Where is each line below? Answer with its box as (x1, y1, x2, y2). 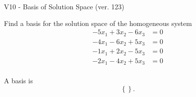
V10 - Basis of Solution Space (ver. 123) (4, 1, 124, 11)
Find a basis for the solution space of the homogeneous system (4, 18, 192, 28)
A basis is (4, 75, 33, 86)
